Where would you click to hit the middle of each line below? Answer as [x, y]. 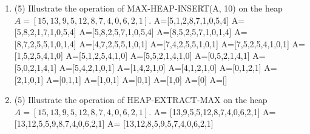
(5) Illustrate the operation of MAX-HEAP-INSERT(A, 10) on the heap [148, 8]
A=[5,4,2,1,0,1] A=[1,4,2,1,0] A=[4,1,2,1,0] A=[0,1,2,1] [160, 67]
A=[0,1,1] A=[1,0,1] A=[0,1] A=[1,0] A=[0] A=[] [136, 79]
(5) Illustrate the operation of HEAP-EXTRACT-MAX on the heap [141, 100]
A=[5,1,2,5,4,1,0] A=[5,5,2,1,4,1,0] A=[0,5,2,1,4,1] [158, 55]
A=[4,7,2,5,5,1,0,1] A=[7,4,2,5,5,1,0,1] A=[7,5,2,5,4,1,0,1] [184, 43]
